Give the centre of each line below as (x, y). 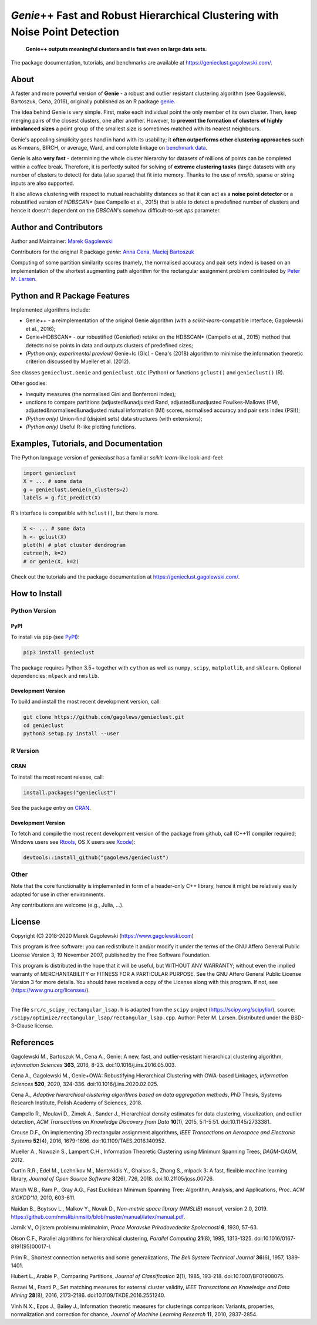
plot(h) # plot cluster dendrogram (74, 545)
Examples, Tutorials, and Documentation (87, 443)
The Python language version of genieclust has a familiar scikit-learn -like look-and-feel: (117, 458)
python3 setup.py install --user (71, 734)
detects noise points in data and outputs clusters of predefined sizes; (109, 345)
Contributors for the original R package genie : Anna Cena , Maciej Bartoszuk (102, 252)
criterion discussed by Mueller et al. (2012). (78, 361)
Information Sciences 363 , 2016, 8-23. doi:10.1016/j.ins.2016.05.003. (93, 1064)
